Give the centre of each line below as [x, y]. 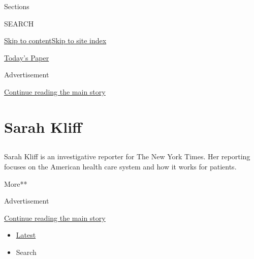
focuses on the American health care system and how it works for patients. [120, 166]
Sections [17, 6]
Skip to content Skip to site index [55, 40]
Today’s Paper [27, 57]
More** [16, 183]
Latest [26, 235]
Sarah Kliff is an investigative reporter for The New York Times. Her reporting [127, 156]
